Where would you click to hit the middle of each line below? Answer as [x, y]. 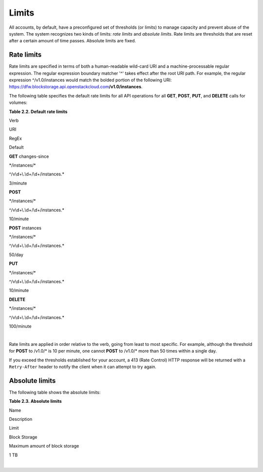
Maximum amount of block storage [44, 446]
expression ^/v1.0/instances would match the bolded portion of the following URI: [90, 80]
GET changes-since [29, 156]
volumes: [18, 103]
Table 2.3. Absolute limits [35, 401]
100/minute [20, 326]
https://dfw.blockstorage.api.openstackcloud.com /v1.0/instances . [76, 87]
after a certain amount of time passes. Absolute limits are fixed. [73, 41]
